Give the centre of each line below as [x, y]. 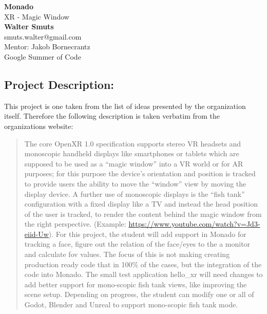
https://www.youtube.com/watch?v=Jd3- [194, 224]
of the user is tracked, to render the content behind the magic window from [143, 214]
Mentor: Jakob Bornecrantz [47, 47]
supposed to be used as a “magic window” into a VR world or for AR [134, 163]
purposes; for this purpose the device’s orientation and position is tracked [140, 173]
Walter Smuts [29, 26]
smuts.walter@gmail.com [43, 36]
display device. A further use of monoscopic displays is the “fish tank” [135, 193]
